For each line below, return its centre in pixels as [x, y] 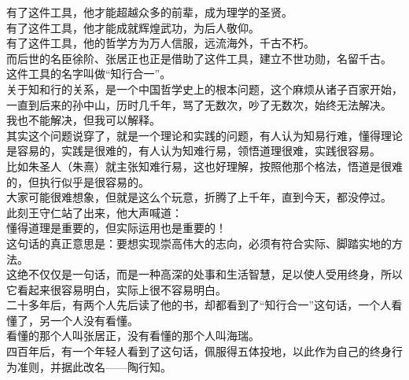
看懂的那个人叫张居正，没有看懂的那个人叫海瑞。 [133, 336]
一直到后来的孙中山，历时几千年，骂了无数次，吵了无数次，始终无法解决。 [199, 104]
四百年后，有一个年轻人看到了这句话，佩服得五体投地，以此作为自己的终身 [199, 351]
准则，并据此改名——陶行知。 [94, 366]
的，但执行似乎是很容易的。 [78, 181]
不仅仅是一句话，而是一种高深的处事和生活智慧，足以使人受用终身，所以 [215, 274]
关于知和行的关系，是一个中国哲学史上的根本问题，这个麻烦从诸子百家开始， [204, 89]
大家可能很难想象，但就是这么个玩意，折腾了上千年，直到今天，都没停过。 [199, 197]
